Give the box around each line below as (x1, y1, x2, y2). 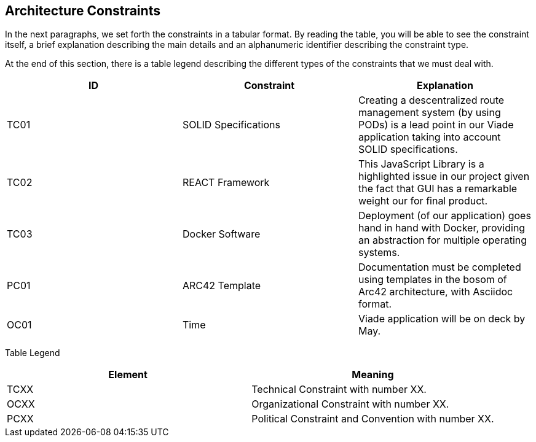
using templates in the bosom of (358, 273, 507, 286)
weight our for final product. (358, 195, 488, 207)
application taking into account (358, 131, 501, 144)
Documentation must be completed (358, 261, 521, 274)
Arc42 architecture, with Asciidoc (358, 285, 513, 298)
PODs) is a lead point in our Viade (358, 118, 514, 131)
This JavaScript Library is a (358, 158, 484, 171)
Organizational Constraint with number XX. (251, 398, 449, 411)
